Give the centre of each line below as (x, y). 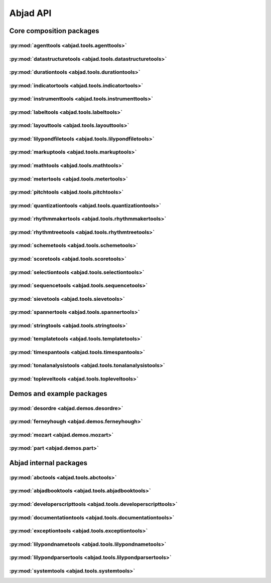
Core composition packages (54, 31)
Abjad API (30, 13)
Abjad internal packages (48, 463)
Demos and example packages (58, 394)
